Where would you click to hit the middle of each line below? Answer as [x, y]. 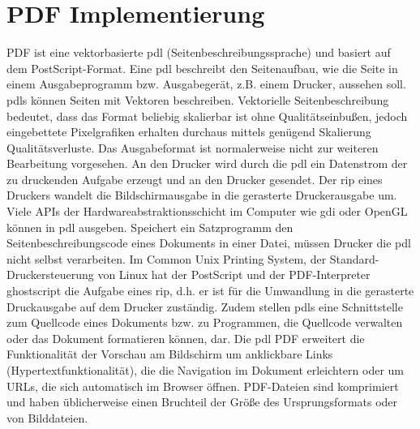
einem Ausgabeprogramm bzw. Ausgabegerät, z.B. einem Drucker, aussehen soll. [206, 84]
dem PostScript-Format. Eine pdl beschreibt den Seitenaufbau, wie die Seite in [202, 68]
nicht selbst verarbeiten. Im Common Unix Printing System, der [167, 258]
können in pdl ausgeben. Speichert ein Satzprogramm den [150, 227]
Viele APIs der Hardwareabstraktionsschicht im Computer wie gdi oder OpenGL [207, 211]
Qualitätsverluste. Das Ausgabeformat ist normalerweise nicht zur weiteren [193, 147]
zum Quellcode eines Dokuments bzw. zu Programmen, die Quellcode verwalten [205, 322]
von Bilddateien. [47, 417]
